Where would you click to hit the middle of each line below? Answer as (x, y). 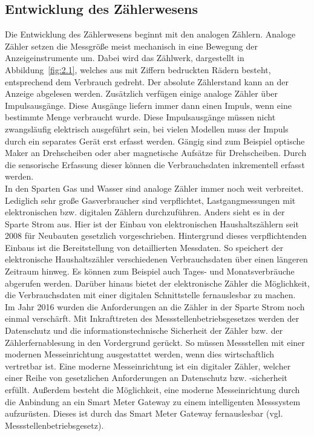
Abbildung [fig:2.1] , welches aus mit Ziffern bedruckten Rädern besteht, (138, 69)
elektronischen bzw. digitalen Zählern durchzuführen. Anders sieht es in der (145, 212)
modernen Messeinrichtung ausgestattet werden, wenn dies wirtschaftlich (140, 354)
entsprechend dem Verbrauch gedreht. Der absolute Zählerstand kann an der (147, 81)
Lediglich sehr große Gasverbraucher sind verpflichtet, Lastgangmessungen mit (150, 200)
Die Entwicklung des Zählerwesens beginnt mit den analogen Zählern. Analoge (150, 34)
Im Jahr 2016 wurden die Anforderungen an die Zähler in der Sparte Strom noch (155, 306)
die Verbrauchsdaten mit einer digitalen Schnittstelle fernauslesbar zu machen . (150, 295)
